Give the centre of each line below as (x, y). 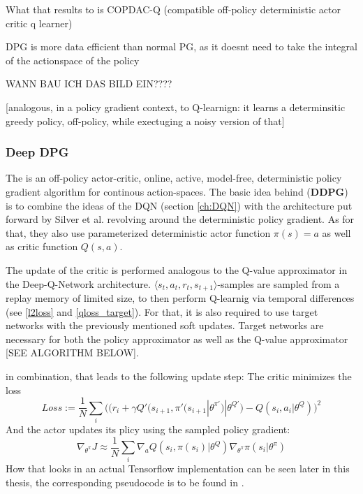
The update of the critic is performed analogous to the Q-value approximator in (177, 269)
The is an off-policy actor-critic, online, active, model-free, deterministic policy (174, 178)
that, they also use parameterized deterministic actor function (138, 232)
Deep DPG (37, 152)
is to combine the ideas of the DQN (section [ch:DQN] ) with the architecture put (179, 205)
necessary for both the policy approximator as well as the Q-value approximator (177, 339)
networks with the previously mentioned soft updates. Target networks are (165, 325)
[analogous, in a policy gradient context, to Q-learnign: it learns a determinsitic (176, 107)
